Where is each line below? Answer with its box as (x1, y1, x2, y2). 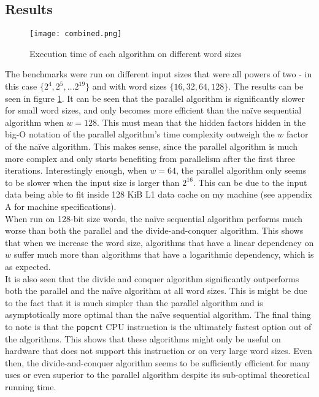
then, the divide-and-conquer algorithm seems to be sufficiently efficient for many (5, 356, 310, 369)
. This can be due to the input (193, 175, 307, 188)
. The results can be (228, 80, 304, 93)
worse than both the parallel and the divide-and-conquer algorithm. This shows (5, 224, 304, 237)
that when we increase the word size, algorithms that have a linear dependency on (5, 236, 314, 249)
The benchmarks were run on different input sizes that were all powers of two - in (5, 67, 312, 80)
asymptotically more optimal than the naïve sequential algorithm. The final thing (5, 308, 311, 321)
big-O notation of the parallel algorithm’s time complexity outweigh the (5, 128, 275, 141)
